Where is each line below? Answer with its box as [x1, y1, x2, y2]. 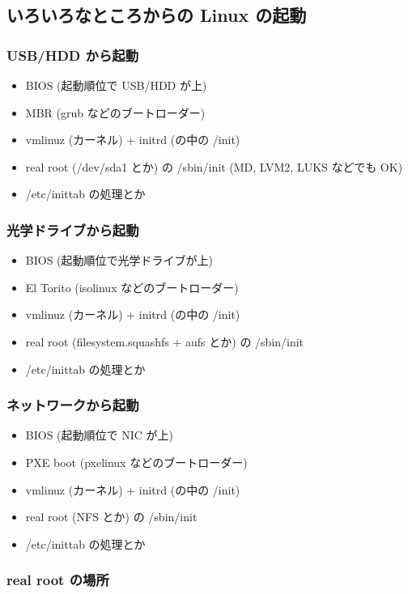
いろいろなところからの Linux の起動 [6, 2, 307, 28]
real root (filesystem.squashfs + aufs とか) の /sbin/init [25, 333, 304, 350]
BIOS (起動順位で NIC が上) [25, 426, 173, 443]
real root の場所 [6, 570, 109, 590]
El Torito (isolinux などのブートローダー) [25, 278, 239, 295]
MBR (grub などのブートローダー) [25, 104, 206, 121]
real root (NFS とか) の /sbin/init [25, 508, 198, 525]
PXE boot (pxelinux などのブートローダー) [25, 453, 248, 470]
